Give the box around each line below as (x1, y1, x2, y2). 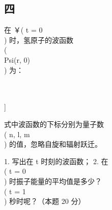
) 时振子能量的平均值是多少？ (4, 175, 102, 186)
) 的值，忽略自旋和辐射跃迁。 (4, 139, 102, 149)
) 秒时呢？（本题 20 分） (4, 196, 86, 206)
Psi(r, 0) (4, 54, 30, 65)
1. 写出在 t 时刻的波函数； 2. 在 (4, 155, 108, 166)
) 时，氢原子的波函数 (4, 34, 74, 45)
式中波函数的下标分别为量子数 (4, 118, 104, 129)
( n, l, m (4, 128, 30, 139)
